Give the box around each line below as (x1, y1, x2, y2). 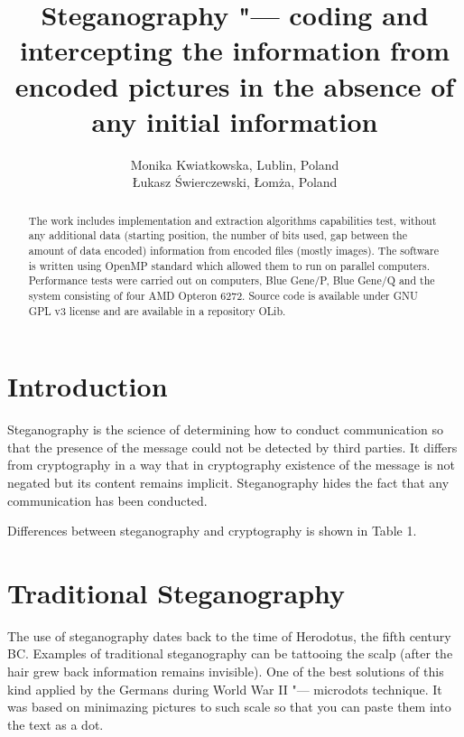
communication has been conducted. (7, 490, 208, 509)
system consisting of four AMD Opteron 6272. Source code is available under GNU (28, 287, 418, 303)
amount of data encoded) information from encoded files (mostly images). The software (28, 242, 439, 257)
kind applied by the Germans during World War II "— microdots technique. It (7, 679, 442, 698)
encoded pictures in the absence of (14, 67, 455, 104)
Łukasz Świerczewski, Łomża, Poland (132, 173, 338, 191)
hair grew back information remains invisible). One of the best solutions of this (7, 662, 444, 681)
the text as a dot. (7, 714, 104, 733)
